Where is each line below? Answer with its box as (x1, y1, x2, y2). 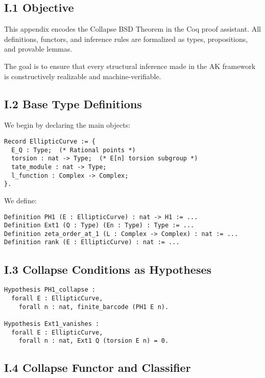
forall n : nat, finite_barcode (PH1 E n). (18, 303, 169, 311)
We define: (4, 195, 37, 205)
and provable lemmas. (4, 43, 73, 54)
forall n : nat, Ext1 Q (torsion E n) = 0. (18, 337, 169, 345)
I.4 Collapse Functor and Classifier (4, 360, 191, 375)
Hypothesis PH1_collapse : (4, 286, 95, 294)
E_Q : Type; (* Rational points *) (11, 146, 136, 154)
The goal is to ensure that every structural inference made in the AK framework (4, 60, 256, 71)
